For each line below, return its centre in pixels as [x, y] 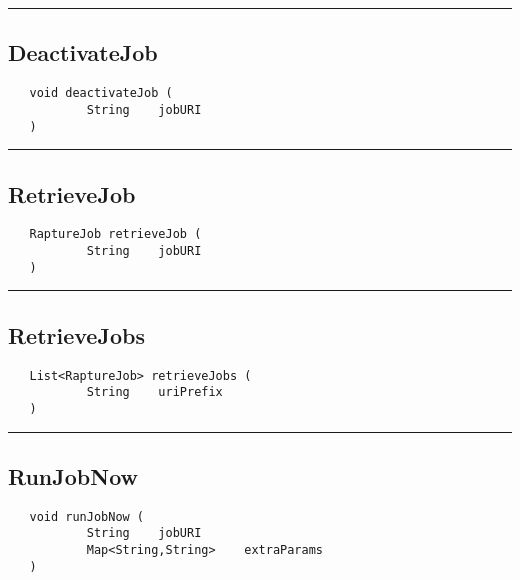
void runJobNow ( [87, 516]
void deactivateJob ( [101, 93]
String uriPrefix [154, 392]
